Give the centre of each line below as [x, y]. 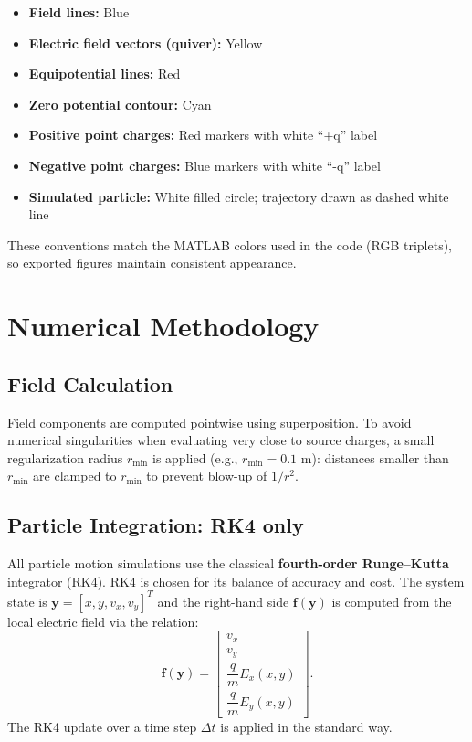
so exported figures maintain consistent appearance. [152, 263]
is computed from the [392, 601]
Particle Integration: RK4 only [156, 525]
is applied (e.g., [195, 457]
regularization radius [65, 457]
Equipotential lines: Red [105, 74]
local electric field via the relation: [103, 621]
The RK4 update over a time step [102, 726]
